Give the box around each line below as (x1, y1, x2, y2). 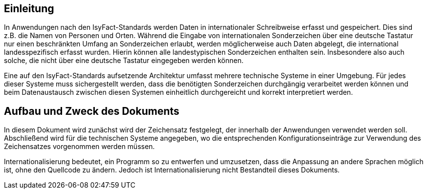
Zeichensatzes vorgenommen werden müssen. (4, 142, 155, 151)
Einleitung (4, 2, 54, 15)
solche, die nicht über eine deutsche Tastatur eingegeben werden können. (4, 56, 244, 65)
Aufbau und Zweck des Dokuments (4, 105, 180, 117)
